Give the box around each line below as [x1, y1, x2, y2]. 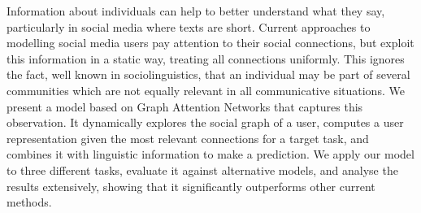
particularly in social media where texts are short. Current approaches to [7, 18, 371, 35]
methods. [7, 193, 52, 211]
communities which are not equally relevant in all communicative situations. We [7, 81, 405, 98]
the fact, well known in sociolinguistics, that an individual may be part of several [7, 66, 410, 83]
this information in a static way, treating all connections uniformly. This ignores [7, 50, 405, 67]
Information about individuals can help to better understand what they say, [7, 2, 385, 19]
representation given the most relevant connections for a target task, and [7, 129, 369, 146]
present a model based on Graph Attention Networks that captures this [7, 98, 363, 115]
